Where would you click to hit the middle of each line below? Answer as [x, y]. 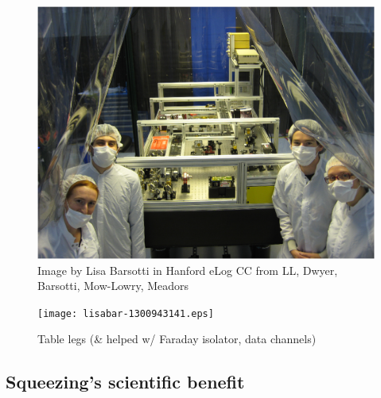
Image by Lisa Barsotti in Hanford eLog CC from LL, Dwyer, [188, 270]
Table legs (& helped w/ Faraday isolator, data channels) [177, 339]
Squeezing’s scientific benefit [125, 382]
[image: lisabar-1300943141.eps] [126, 313]
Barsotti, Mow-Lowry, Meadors [113, 286]
